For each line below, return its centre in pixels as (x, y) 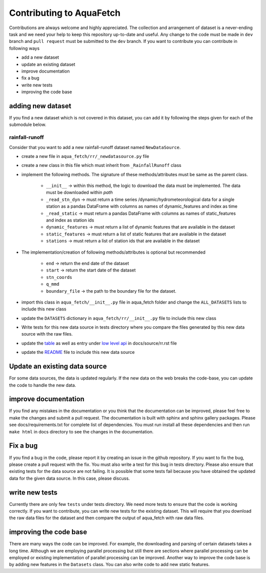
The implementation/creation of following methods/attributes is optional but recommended (114, 252)
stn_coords (59, 277)
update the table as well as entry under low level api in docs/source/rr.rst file (99, 343)
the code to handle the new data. (43, 385)
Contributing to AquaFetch (65, 13)
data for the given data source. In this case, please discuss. (69, 478)
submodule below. (28, 125)
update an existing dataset (49, 64)
